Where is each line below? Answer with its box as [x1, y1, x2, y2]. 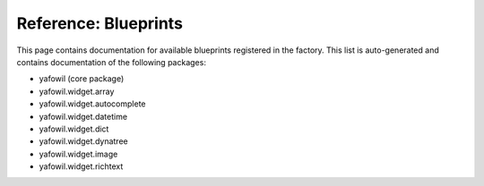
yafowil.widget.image [39, 148, 118, 159]
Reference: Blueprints [16, 13, 184, 33]
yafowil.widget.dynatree [39, 136, 129, 147]
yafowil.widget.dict [39, 123, 109, 134]
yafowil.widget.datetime [39, 111, 128, 122]
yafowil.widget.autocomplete [39, 98, 146, 109]
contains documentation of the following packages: [16, 56, 206, 67]
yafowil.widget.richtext [39, 161, 124, 172]
